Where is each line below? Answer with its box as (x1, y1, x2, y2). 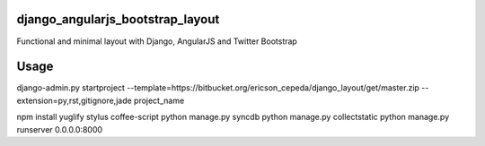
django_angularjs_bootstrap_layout (16, 12, 220, 27)
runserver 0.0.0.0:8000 (16, 124, 103, 134)
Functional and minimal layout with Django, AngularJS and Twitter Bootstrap (16, 36, 298, 47)
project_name (133, 95, 185, 106)
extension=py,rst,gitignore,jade (16, 95, 132, 106)
